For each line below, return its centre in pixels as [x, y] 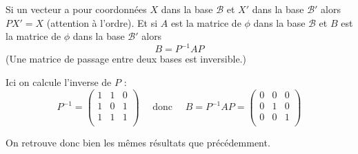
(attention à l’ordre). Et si [102, 22]
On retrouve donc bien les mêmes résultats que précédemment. [138, 142]
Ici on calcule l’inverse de [59, 81]
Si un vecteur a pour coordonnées [76, 9]
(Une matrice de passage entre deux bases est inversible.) [126, 59]
